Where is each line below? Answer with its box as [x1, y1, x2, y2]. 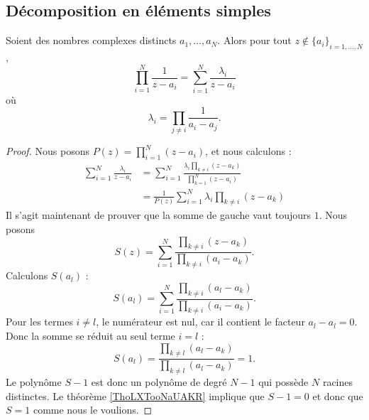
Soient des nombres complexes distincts [6, 33, 177, 48]
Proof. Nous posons [6, 144, 90, 158]
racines [322, 375, 353, 389]
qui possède [258, 375, 309, 389]
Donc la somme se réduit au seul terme [6, 328, 175, 343]
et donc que [312, 388, 363, 403]
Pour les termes [6, 314, 73, 329]
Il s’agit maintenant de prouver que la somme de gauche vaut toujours [6, 208, 312, 222]
